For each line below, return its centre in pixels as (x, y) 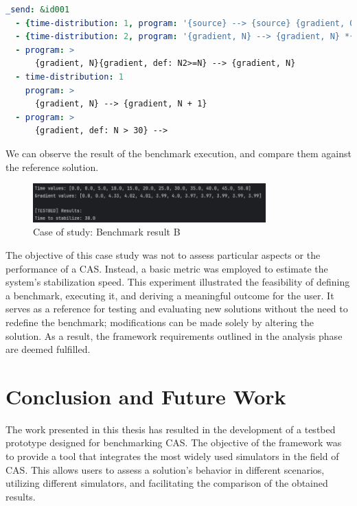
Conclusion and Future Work (146, 396)
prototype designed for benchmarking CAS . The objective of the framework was (174, 442)
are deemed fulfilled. (48, 349)
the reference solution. (52, 166)
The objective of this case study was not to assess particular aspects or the (163, 255)
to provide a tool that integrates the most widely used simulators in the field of (172, 456)
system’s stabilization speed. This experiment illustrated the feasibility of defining (178, 282)
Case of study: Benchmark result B (107, 232)
